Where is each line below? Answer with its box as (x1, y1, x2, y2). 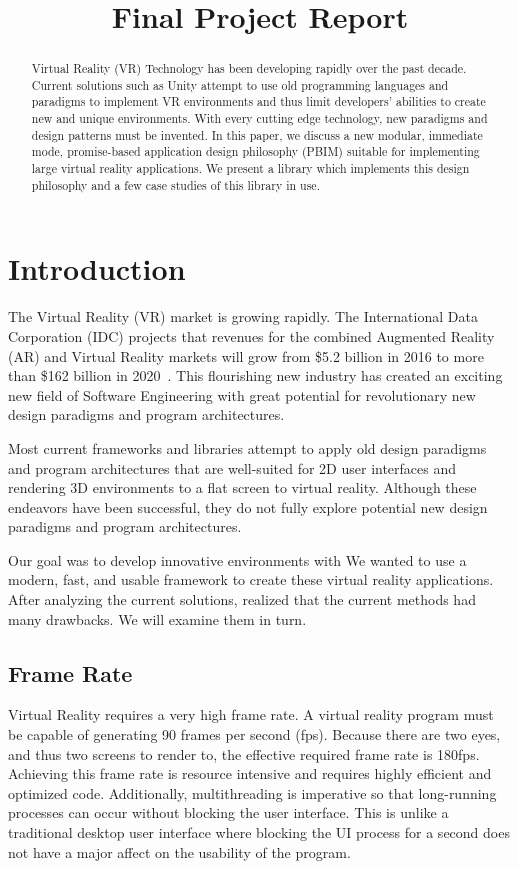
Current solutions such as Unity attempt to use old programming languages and (31, 76, 449, 93)
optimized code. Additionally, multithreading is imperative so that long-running (8, 782, 497, 803)
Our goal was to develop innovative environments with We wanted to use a (8, 549, 467, 570)
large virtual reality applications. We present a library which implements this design (31, 160, 470, 177)
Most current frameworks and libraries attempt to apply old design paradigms (8, 437, 487, 458)
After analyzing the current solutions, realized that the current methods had (8, 589, 476, 610)
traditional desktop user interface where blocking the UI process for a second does (8, 822, 510, 843)
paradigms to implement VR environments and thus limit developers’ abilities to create (31, 93, 486, 110)
